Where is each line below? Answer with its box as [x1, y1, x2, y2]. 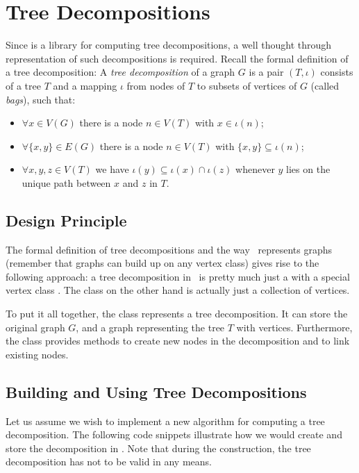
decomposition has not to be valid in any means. [6, 454, 212, 469]
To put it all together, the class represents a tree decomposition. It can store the [6, 306, 348, 321]
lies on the [286, 162, 331, 176]
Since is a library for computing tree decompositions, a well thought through [6, 38, 332, 52]
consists [320, 65, 353, 79]
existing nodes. [6, 347, 69, 361]
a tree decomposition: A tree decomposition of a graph [6, 65, 235, 79]
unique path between [22, 175, 111, 190]
